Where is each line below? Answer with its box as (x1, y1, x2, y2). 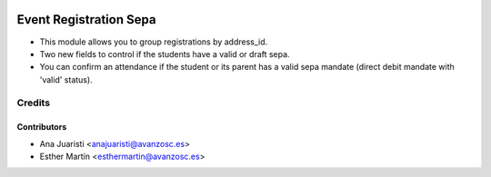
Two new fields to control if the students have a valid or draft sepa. (39, 48, 290, 59)
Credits (16, 96, 50, 109)
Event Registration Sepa (16, 12, 156, 27)
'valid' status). (39, 74, 93, 85)
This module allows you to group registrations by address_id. (39, 36, 268, 47)
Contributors (16, 122, 67, 133)
